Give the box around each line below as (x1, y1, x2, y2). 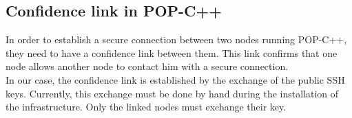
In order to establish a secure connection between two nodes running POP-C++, (6, 32, 347, 47)
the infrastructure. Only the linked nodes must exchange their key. (6, 99, 287, 114)
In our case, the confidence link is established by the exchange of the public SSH (6, 72, 345, 86)
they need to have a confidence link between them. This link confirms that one (6, 45, 338, 60)
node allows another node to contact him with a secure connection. (6, 59, 289, 73)
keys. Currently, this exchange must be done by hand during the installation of (6, 86, 339, 100)
